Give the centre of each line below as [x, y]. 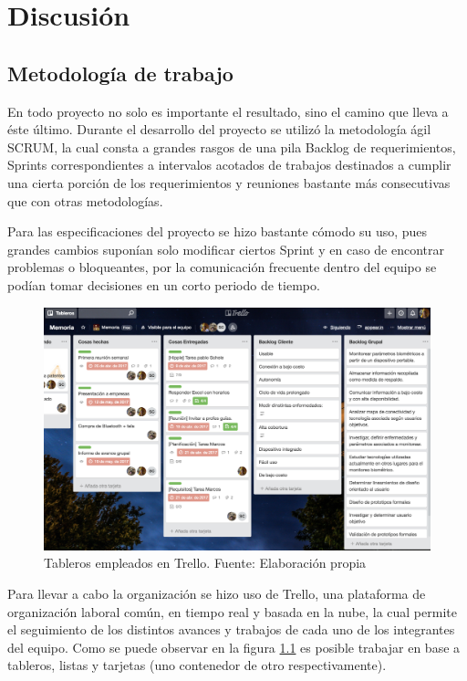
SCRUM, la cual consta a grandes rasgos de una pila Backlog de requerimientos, [232, 147]
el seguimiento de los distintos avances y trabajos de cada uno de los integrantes [231, 629]
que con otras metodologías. [85, 200]
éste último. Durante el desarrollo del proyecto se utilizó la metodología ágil [219, 129]
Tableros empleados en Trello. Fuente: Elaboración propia [205, 563]
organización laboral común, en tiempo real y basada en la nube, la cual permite [232, 611]
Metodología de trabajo [120, 73]
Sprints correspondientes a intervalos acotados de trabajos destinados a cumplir [229, 165]
